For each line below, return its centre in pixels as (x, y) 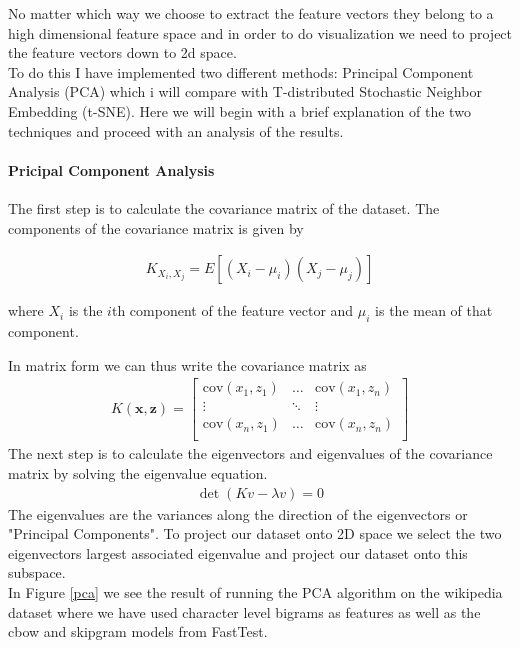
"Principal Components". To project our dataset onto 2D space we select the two (255, 533)
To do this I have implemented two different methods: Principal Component (241, 71)
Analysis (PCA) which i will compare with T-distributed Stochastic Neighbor (245, 91)
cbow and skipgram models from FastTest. (138, 631)
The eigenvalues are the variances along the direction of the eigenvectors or (238, 513)
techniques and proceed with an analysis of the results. (176, 130)
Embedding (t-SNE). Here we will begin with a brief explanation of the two (239, 110)
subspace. (37, 572)
